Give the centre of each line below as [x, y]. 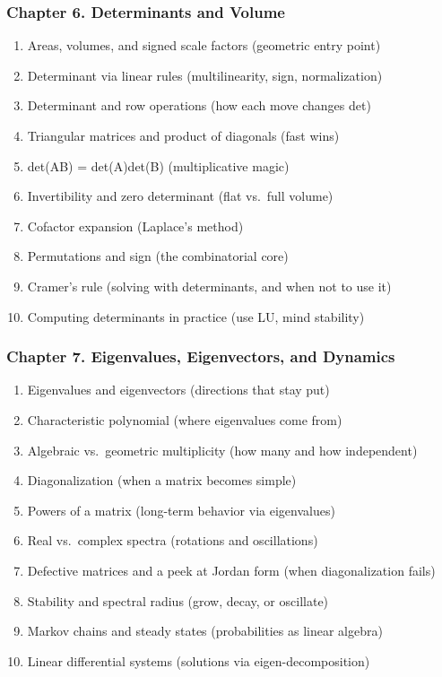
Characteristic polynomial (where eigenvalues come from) [185, 419]
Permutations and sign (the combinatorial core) [158, 256]
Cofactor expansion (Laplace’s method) [135, 226]
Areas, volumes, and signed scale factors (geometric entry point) [204, 45]
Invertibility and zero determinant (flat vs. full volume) [180, 196]
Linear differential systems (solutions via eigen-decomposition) [199, 660]
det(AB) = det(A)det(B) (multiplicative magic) [158, 165]
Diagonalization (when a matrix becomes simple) [162, 480]
